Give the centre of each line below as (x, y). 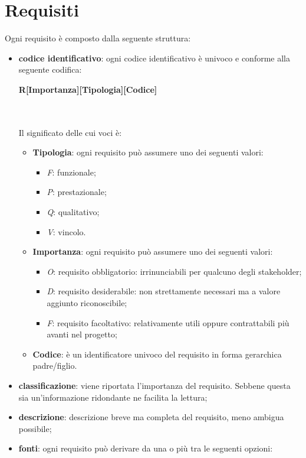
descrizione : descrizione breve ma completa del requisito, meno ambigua (151, 417)
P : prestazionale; (77, 192)
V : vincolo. (66, 231)
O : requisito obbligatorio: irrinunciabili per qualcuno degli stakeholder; (174, 271)
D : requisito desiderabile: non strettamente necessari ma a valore (164, 291)
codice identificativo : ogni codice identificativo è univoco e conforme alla (154, 58)
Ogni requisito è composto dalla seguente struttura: (98, 38)
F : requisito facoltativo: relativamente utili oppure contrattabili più (168, 322)
